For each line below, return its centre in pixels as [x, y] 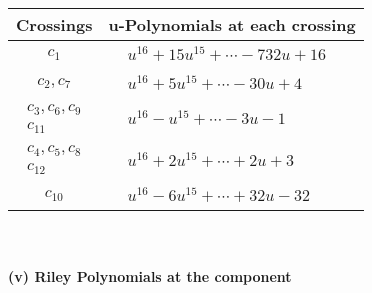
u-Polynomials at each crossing [232, 24]
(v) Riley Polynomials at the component [150, 275]
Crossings [54, 24]
